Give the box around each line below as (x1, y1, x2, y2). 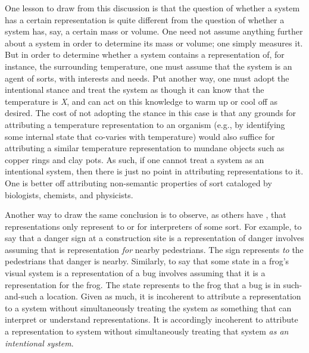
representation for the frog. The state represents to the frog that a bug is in (5, 278, 281, 290)
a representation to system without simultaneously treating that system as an (5, 325, 289, 338)
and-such (5, 290, 38, 302)
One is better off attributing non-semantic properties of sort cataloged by (5, 176, 272, 189)
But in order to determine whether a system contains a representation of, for (5, 48, 285, 61)
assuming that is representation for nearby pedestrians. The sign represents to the (5, 243, 304, 255)
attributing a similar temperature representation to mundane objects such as (5, 142, 285, 154)
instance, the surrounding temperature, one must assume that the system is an (5, 60, 292, 72)
